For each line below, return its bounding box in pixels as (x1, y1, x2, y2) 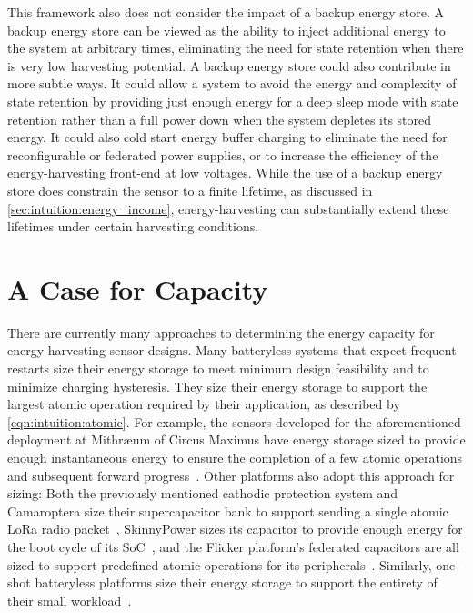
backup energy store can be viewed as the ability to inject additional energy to (7, 20, 446, 39)
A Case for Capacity (7, 270, 268, 307)
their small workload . (7, 590, 132, 609)
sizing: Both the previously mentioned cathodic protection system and (7, 484, 398, 503)
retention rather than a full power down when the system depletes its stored (7, 109, 432, 128)
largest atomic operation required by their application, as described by (7, 394, 400, 414)
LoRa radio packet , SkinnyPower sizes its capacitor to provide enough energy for (7, 519, 463, 538)
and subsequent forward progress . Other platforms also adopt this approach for (7, 465, 455, 485)
